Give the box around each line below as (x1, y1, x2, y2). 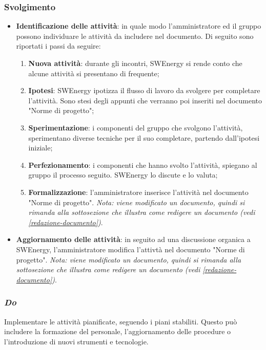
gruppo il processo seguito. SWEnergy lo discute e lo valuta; (28, 169, 218, 180)
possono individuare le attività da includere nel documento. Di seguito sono (16, 30, 254, 41)
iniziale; (28, 142, 53, 153)
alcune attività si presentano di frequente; (28, 68, 159, 78)
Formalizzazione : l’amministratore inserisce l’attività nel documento (28, 186, 249, 197)
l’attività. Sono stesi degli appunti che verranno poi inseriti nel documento (28, 95, 262, 105)
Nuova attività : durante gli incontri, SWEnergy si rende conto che (28, 58, 242, 68)
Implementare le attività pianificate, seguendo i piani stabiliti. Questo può (4, 316, 237, 326)
